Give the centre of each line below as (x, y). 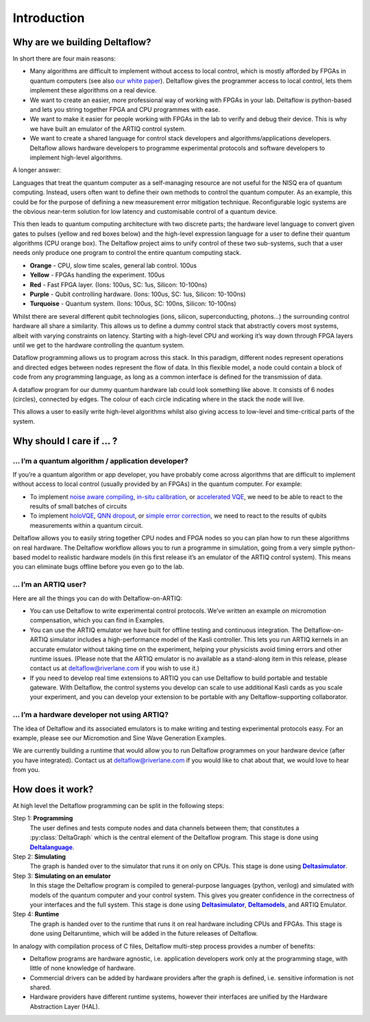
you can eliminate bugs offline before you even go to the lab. (98, 567)
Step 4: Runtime (36, 914)
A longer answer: (37, 170)
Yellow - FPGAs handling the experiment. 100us (97, 275)
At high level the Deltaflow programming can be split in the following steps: (119, 806)
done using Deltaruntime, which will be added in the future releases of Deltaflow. (144, 934)
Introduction (49, 18)
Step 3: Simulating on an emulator (62, 876)
